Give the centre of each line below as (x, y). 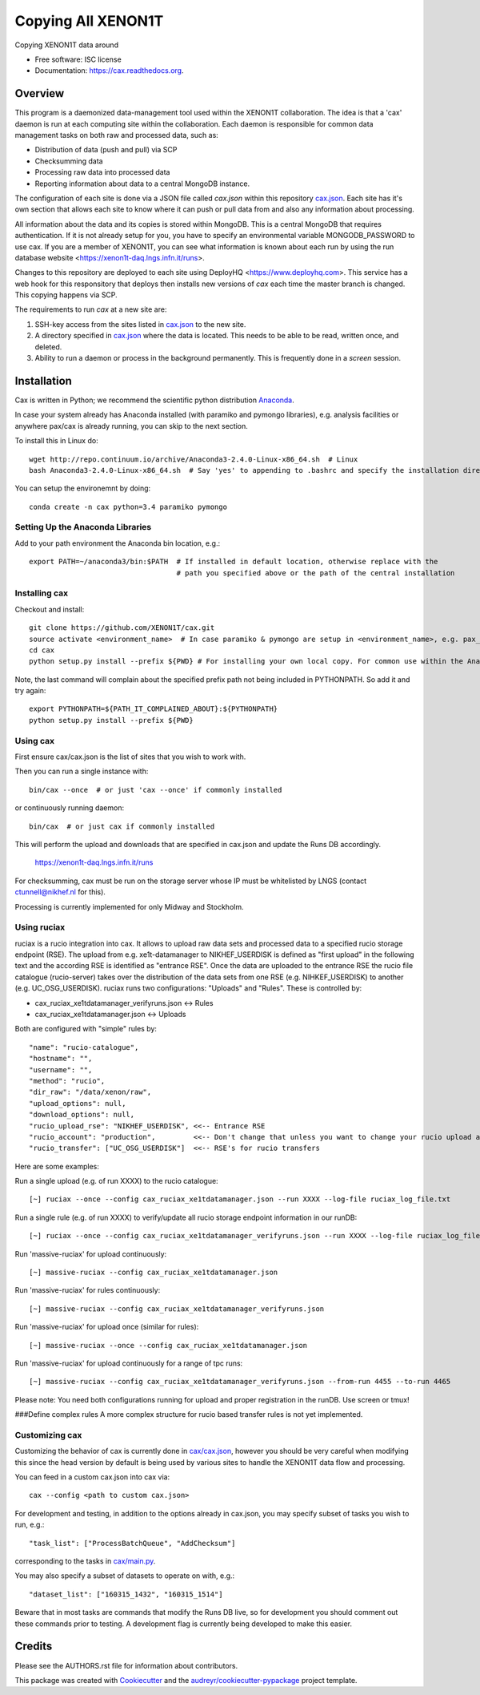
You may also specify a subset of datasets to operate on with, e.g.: (125, 1576)
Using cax (35, 741)
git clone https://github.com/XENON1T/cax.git (122, 628)
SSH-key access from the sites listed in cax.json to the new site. (140, 324)
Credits (34, 1647)
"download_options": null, (82, 1115)
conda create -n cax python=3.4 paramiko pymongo (128, 506)
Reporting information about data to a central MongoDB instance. (142, 184)
